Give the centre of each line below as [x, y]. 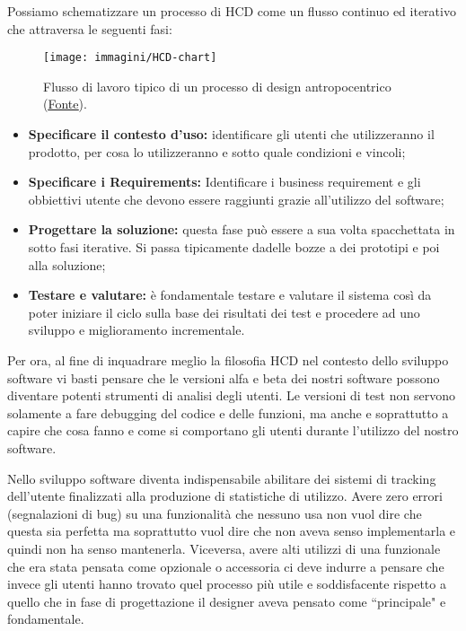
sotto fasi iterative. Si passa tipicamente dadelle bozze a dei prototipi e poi [234, 247]
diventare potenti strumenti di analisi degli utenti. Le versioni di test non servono [231, 395]
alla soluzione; [67, 264]
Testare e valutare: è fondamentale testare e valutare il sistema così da [230, 295]
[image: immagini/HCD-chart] [130, 58]
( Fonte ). [65, 104]
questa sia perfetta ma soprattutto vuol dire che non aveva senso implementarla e [232, 531]
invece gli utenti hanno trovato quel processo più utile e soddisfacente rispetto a [227, 584]
